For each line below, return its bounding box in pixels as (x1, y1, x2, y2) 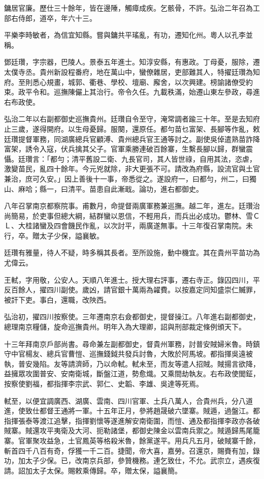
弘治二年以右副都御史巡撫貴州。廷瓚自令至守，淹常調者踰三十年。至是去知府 (4, 113, 260, 124)
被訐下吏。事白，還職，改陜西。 (4, 294, 111, 305)
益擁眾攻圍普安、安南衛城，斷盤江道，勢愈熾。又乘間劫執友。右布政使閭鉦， (4, 368, 260, 379)
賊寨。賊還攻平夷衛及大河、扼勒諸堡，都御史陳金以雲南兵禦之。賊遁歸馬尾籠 (4, 425, 260, 436)
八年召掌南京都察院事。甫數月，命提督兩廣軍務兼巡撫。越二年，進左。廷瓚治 (4, 200, 260, 211)
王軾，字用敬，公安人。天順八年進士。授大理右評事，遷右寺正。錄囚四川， (4, 274, 253, 285)
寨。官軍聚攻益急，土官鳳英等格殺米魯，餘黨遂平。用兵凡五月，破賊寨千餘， (4, 435, 260, 445)
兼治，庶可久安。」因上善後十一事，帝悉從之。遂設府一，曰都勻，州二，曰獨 (4, 173, 256, 184)
